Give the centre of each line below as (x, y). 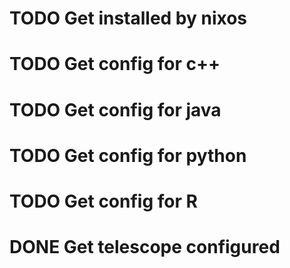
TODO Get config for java (115, 109)
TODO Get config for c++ (115, 64)
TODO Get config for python (128, 155)
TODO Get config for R (103, 201)
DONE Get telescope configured (145, 247)
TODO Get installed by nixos (128, 18)
